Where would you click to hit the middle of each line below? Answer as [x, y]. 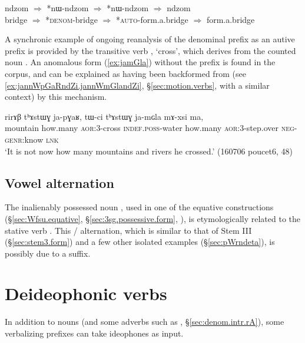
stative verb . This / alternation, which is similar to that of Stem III [128, 230]
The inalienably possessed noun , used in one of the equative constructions [139, 207]
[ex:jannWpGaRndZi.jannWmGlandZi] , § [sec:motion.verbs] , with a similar [137, 85]
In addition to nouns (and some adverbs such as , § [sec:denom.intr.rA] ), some [145, 322]
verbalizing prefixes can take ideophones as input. [94, 333]
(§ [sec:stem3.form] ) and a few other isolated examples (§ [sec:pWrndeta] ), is [140, 242]
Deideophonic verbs [86, 293]
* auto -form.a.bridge [152, 19]
